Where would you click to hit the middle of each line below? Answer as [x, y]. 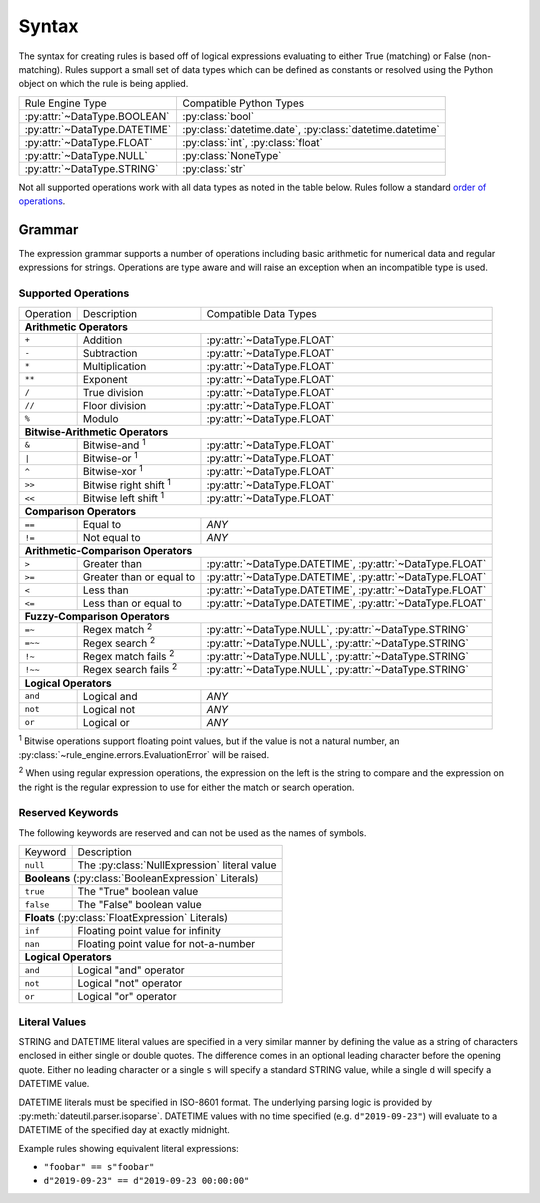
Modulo [100, 418]
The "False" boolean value [139, 905]
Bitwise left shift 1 [123, 497]
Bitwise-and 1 [114, 444]
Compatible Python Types [243, 103]
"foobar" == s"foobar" [99, 1167]
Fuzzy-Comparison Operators [97, 617]
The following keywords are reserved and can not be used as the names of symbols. [192, 832]
